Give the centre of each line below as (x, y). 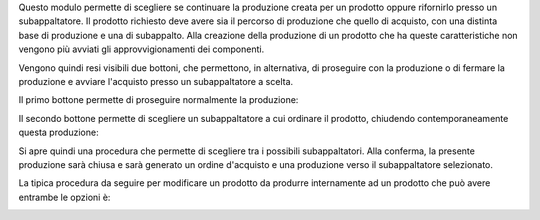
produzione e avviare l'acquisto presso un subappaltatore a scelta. (156, 81)
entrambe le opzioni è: (64, 197)
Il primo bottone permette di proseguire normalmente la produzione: (158, 100)
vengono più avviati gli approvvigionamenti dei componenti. (141, 49)
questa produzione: (58, 132)
